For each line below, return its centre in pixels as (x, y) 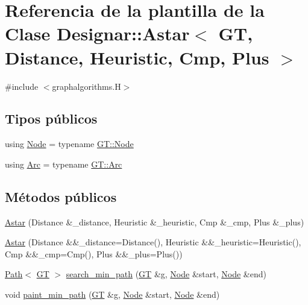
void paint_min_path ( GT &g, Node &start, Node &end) (112, 294)
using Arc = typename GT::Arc (64, 164)
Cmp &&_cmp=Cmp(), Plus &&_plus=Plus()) (94, 253)
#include (22, 86)
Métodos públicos (61, 196)
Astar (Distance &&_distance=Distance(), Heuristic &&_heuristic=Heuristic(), (153, 242)
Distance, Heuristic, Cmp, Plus (137, 57)
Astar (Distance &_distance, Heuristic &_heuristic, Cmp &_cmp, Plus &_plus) (155, 222)
